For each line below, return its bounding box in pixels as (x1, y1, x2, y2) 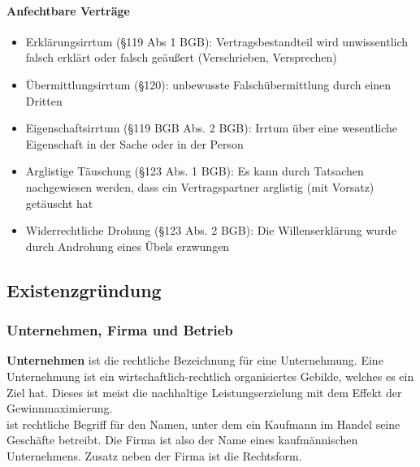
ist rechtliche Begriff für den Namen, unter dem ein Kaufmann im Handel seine (6, 415, 401, 432)
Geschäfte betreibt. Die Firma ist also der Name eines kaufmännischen (6, 431, 358, 448)
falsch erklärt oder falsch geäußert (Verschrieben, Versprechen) (25, 49, 337, 66)
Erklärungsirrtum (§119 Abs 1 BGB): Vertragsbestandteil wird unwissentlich (25, 32, 409, 50)
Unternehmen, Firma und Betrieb (6, 320, 233, 340)
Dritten (25, 92, 63, 109)
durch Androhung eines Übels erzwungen (25, 237, 230, 254)
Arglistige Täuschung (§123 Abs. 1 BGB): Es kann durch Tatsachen (25, 162, 364, 179)
